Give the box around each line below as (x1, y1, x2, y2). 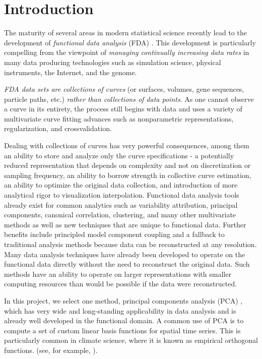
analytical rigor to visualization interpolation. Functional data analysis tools (4, 190, 239, 200)
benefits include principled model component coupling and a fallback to (4, 229, 225, 240)
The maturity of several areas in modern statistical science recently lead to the (4, 27, 247, 38)
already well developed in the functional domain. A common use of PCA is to (4, 315, 244, 326)
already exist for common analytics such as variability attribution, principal (4, 199, 238, 210)
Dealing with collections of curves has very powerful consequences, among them (4, 140, 249, 151)
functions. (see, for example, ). (4, 344, 98, 355)
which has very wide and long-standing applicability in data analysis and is (4, 305, 236, 316)
